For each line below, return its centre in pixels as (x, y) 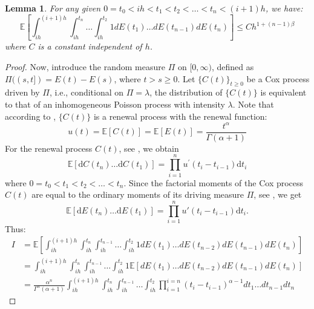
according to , (31, 116)
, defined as (233, 67)
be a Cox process (278, 78)
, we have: (284, 8)
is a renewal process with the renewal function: (180, 116)
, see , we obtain (149, 148)
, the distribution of (186, 92)
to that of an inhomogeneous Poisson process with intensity (115, 104)
